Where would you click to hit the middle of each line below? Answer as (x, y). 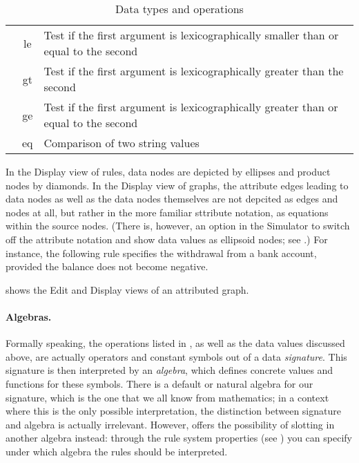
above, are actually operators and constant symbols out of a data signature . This (176, 356)
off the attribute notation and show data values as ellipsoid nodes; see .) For (167, 239)
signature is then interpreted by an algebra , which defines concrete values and (169, 370)
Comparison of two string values (122, 143)
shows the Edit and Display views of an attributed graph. (127, 289)
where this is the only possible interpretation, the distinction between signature (173, 411)
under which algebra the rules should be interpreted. (117, 451)
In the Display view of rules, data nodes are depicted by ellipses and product (168, 171)
